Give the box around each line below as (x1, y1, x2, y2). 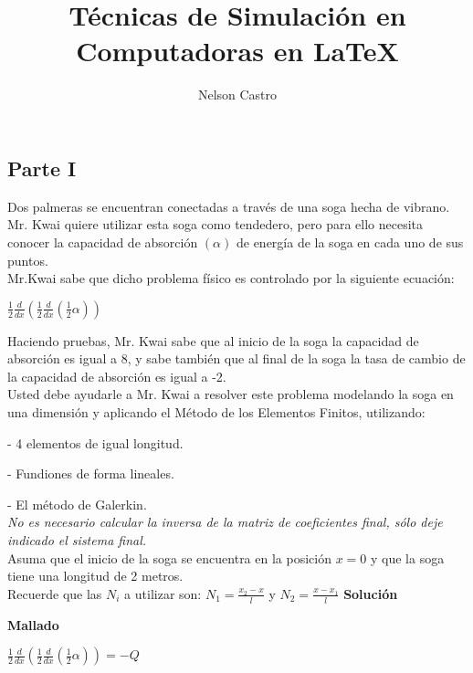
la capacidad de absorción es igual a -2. (7, 366, 226, 385)
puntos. (7, 250, 48, 269)
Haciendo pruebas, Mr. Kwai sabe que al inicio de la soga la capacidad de (7, 331, 419, 350)
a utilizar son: (124, 584, 202, 603)
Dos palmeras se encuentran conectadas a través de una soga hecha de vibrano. (7, 196, 450, 216)
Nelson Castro (197, 85, 278, 104)
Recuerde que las (7, 584, 102, 603)
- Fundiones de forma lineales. (7, 464, 174, 483)
